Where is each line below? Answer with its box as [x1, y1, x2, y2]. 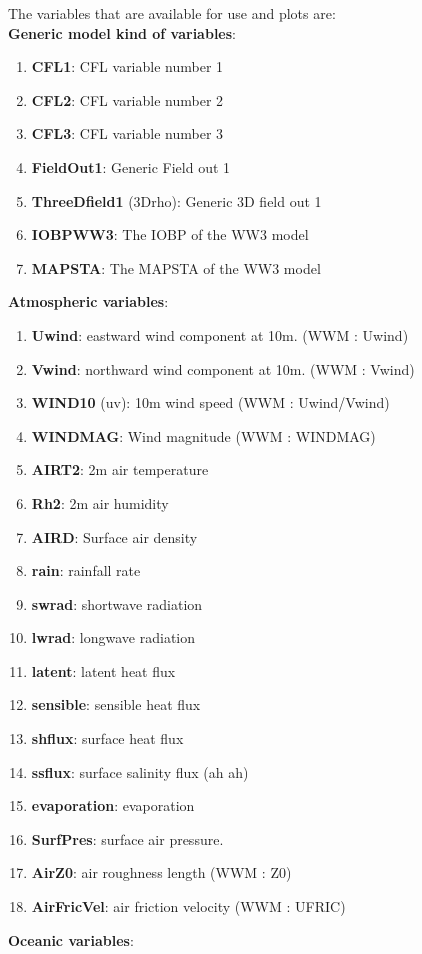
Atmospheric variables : [8, 291, 169, 312]
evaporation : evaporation [31, 795, 195, 816]
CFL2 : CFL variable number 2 [31, 89, 224, 110]
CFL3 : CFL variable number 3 [31, 123, 224, 144]
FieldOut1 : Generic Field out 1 [31, 156, 231, 177]
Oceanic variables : [8, 929, 134, 950]
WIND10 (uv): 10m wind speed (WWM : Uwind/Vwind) [31, 392, 390, 413]
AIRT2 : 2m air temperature [31, 459, 209, 480]
